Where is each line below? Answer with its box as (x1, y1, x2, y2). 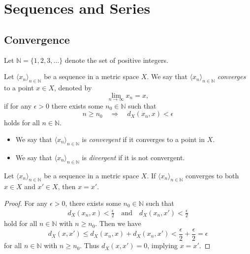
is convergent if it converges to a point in (82, 134, 205, 144)
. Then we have (95, 218, 141, 228)
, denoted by (54, 82, 92, 92)
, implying (147, 240, 178, 251)
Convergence (4, 31, 70, 47)
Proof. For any (4, 198, 48, 208)
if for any (4, 100, 32, 111)
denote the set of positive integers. (64, 55, 168, 65)
